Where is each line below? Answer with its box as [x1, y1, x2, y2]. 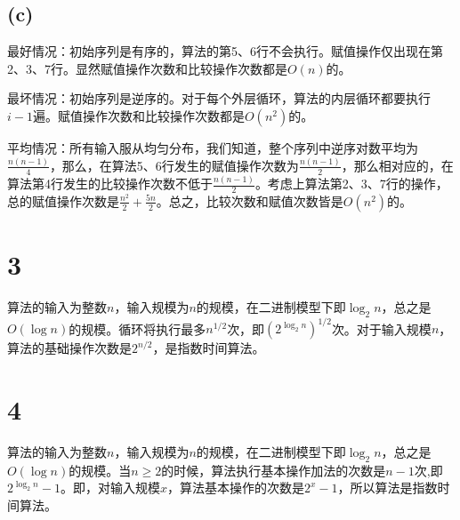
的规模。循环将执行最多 [69, 319, 206, 338]
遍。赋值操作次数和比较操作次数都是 [32, 106, 245, 124]
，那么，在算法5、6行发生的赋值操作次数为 [49, 156, 299, 174]
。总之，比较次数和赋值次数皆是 [156, 191, 343, 210]
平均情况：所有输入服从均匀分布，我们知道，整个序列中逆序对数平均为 [7, 138, 418, 156]
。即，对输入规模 [60, 478, 160, 497]
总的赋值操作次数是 [7, 191, 119, 210]
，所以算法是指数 [337, 478, 438, 497]
